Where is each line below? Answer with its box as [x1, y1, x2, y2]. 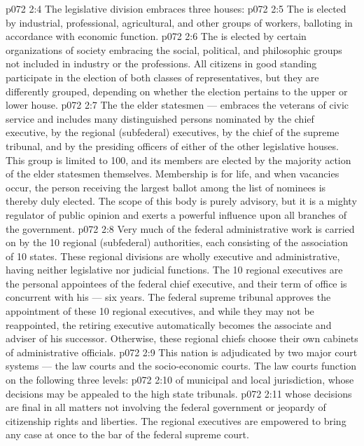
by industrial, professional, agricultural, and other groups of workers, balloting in [6, 15, 353, 29]
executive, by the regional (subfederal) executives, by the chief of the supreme [6, 125, 339, 140]
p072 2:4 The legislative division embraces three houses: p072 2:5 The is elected [6, 1, 346, 15]
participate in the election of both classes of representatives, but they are [6, 69, 319, 84]
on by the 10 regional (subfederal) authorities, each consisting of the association [6, 235, 349, 250]
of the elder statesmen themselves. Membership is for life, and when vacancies [6, 166, 339, 181]
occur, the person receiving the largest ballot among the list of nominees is [6, 180, 326, 194]
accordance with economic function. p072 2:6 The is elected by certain [6, 29, 307, 43]
